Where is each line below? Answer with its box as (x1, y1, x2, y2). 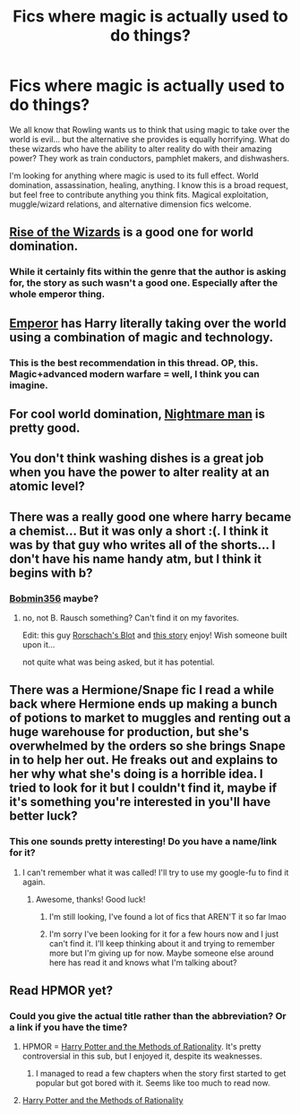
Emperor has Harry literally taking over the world (9, 315, 287, 330)
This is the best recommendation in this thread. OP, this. (9, 356, 259, 369)
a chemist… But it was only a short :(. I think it (9, 523, 269, 538)
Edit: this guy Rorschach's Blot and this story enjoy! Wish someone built (21, 630, 287, 641)
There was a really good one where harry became (9, 509, 292, 525)
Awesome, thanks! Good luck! (35, 894, 146, 904)
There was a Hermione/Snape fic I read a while (9, 682, 275, 698)
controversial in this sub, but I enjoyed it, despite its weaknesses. (21, 1050, 262, 1062)
